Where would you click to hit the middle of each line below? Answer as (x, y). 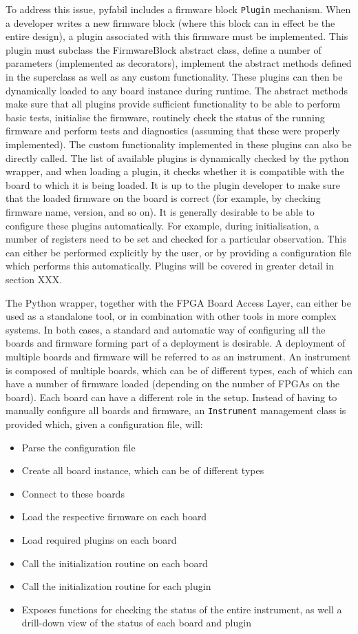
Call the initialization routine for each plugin (116, 586)
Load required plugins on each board (99, 539)
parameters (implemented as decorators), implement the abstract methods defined (179, 63)
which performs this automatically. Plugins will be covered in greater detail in (170, 266)
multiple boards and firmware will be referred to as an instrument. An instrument (178, 356)
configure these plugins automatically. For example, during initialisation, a (162, 225)
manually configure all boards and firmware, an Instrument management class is (176, 410)
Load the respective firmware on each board (114, 517)
